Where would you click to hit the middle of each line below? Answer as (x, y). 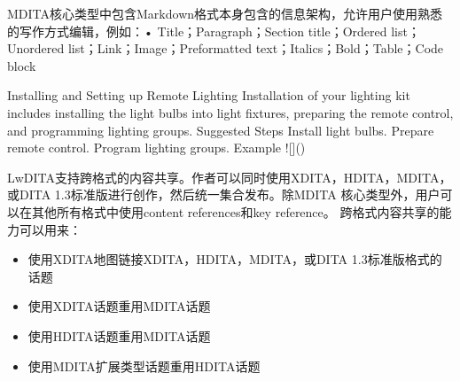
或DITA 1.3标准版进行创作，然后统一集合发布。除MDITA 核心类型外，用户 (224, 194)
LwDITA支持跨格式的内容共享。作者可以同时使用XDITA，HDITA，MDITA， (230, 177)
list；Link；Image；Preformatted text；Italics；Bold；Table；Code (256, 48)
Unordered (36, 48)
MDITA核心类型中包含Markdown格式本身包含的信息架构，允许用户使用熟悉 (225, 13)
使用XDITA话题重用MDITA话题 (119, 306)
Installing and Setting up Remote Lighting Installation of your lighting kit (209, 95)
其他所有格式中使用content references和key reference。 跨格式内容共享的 (235, 211)
